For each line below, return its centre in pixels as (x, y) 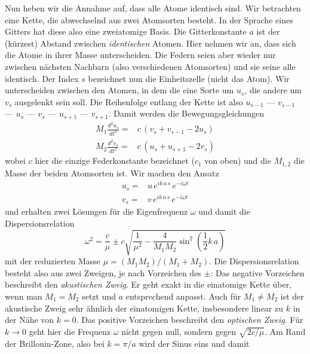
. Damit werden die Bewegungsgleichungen (186, 113)
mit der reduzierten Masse (53, 261)
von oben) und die (238, 161)
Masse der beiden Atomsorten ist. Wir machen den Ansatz (112, 173)
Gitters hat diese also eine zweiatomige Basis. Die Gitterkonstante (126, 31)
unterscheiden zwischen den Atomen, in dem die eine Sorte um (119, 90)
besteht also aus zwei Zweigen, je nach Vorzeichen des (103, 272)
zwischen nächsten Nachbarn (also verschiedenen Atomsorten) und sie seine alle (150, 66)
